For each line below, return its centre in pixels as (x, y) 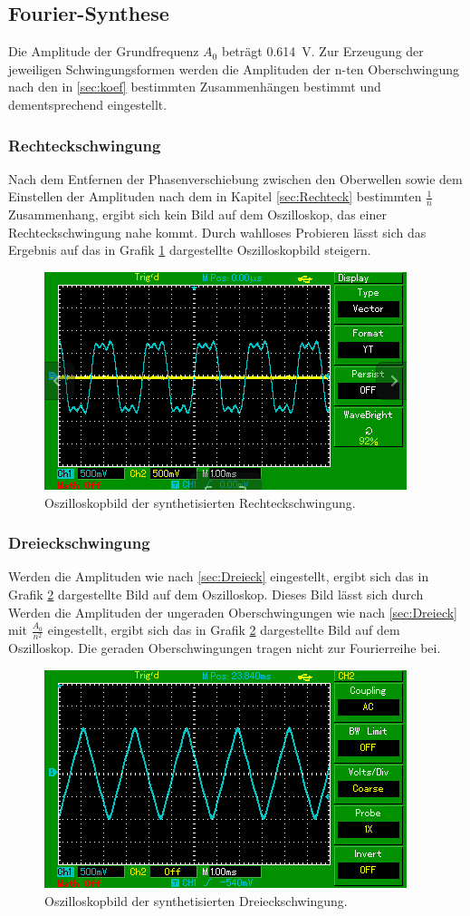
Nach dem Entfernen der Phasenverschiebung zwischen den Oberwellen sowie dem (235, 178)
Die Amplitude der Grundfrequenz (104, 51)
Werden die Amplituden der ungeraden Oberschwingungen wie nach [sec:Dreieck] (233, 612)
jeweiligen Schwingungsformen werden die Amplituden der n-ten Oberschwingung (234, 68)
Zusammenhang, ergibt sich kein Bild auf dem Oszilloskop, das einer (197, 214)
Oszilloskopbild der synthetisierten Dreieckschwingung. (196, 900)
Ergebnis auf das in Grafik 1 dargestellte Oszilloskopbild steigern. (190, 250)
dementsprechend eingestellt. (88, 104)
